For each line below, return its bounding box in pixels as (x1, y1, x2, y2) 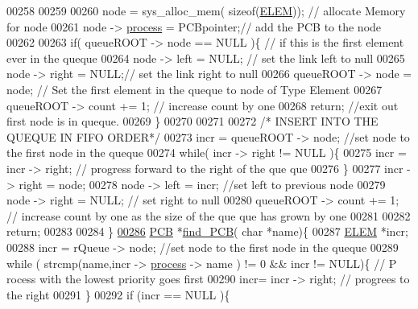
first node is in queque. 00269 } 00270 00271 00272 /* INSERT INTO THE (6, 113, 379, 130)
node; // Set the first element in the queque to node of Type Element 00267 (6, 80, 383, 97)
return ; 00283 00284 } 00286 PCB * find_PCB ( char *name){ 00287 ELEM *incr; (6, 223, 408, 240)
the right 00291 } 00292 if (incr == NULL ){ (6, 286, 230, 303)
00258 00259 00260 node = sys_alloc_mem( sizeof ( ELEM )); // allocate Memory (6, 2, 406, 19)
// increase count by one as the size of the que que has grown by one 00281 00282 (6, 207, 411, 224)
